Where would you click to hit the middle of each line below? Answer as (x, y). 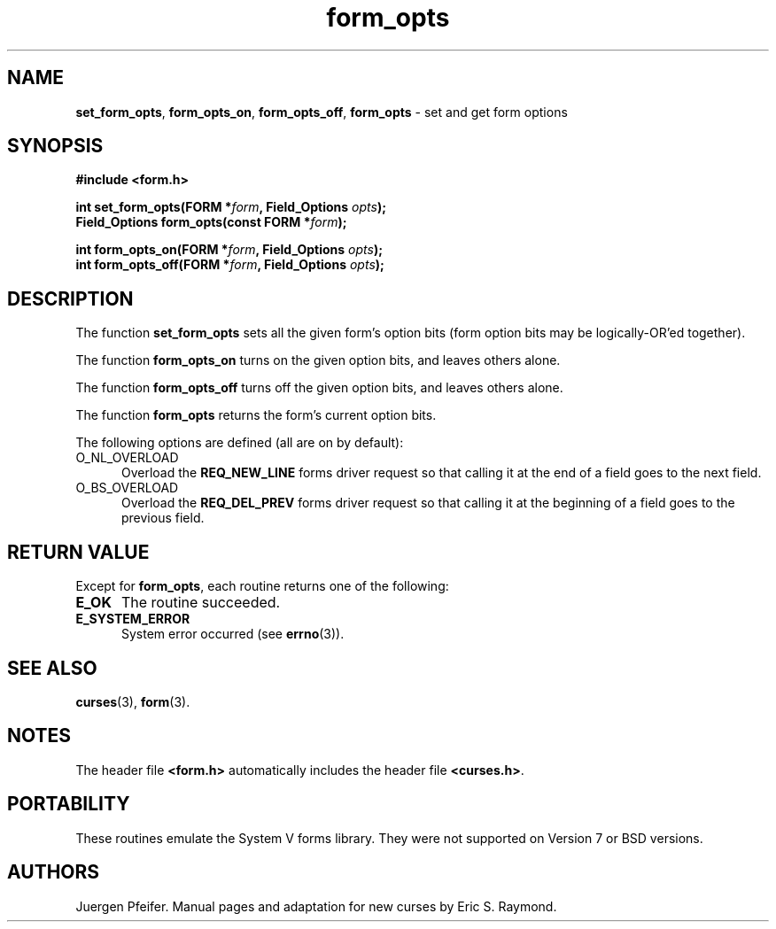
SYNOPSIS (55, 146)
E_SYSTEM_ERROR (133, 619)
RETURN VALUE (78, 552)
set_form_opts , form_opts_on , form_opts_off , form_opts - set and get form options (322, 112)
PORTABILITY (69, 804)
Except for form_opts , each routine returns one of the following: (262, 586)
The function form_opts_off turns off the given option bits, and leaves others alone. (319, 388)
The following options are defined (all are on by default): (240, 443)
